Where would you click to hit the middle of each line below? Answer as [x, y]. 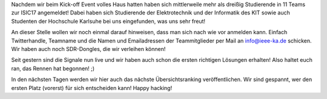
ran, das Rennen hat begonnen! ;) [53, 68]
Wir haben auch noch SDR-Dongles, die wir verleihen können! [88, 49]
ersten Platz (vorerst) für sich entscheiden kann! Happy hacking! [92, 88]
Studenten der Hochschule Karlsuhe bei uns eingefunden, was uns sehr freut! [108, 21]
